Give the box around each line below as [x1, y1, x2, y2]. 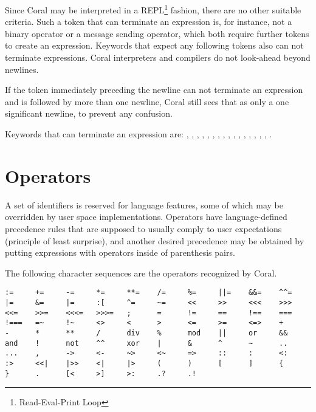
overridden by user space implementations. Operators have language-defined [5, 210, 287, 223]
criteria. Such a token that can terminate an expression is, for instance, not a [5, 15, 292, 28]
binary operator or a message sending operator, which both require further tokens [5, 27, 309, 39]
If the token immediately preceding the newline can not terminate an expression [5, 83, 303, 96]
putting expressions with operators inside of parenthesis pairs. [5, 246, 235, 259]
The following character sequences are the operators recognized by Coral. [5, 266, 277, 279]
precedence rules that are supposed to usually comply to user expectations [5, 222, 282, 235]
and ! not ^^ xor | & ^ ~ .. [5, 338, 288, 348]
